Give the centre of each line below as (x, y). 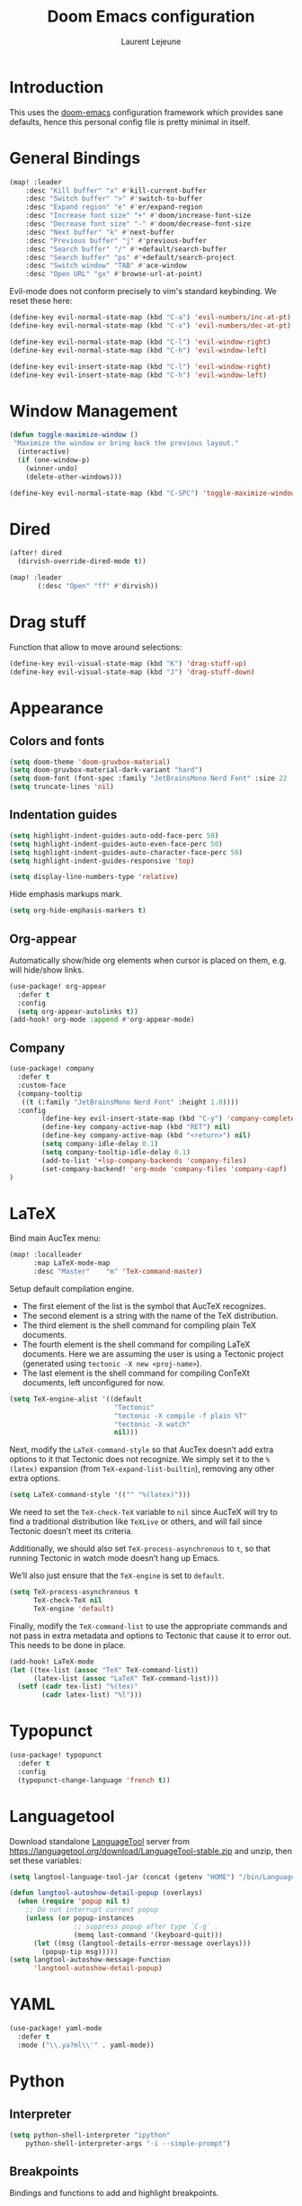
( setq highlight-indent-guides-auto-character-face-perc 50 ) (126, 852)
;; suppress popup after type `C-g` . (146, 1926)
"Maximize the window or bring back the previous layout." (126, 444)
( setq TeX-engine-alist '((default (76, 1399)
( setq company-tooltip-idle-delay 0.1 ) (116, 1152)
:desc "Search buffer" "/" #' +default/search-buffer (126, 249)
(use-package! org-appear (58, 986)
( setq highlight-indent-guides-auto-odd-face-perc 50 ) (114, 835)
